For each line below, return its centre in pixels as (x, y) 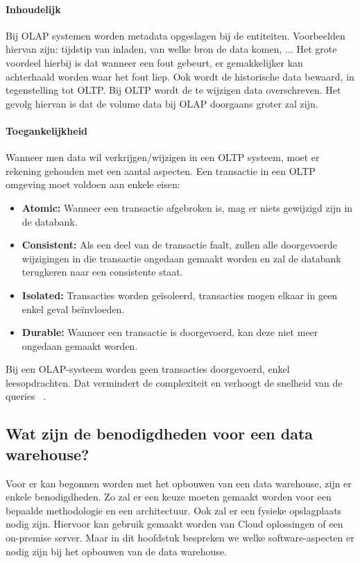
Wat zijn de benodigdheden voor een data (160, 434)
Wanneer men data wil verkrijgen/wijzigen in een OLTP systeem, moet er (163, 157)
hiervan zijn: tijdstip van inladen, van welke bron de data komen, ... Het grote (171, 49)
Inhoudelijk (33, 9)
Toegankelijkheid (47, 130)
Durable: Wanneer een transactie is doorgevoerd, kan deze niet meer (170, 332)
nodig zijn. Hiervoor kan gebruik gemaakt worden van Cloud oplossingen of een (174, 524)
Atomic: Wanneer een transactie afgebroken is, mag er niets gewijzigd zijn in (187, 207)
